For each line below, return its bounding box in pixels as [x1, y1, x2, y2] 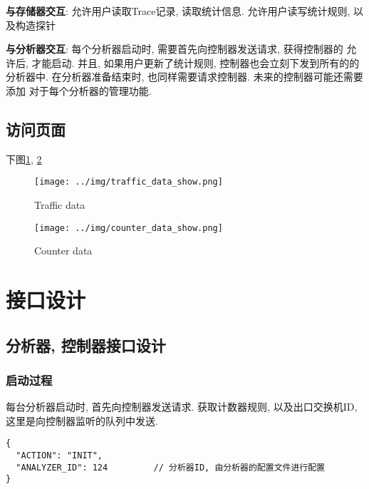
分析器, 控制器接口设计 [6, 334, 166, 356]
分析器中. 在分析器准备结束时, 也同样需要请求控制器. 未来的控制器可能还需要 [6, 69, 363, 84]
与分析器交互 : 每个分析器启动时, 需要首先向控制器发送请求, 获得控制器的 [6, 41, 343, 56]
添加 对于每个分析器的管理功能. [6, 83, 152, 98]
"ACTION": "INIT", [16, 451, 103, 461]
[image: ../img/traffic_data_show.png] [34, 177, 223, 187]
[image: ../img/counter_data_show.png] [34, 222, 223, 233]
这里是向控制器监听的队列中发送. [6, 413, 158, 428]
